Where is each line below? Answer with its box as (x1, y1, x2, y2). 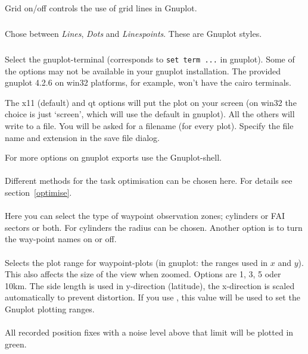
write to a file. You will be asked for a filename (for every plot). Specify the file (5, 119, 294, 131)
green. (5, 337, 27, 350)
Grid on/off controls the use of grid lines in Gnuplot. (5, 2, 197, 14)
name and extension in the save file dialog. (5, 131, 160, 143)
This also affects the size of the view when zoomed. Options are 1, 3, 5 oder (5, 268, 281, 280)
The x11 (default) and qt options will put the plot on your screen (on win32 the (5, 96, 297, 108)
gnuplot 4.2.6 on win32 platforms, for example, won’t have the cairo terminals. (5, 76, 291, 89)
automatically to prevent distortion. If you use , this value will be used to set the (5, 291, 300, 303)
